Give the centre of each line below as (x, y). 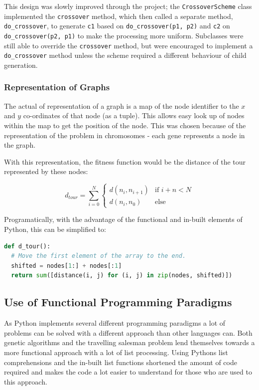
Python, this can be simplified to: (55, 229)
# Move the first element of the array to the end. (99, 256)
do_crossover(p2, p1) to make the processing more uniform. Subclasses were (124, 35)
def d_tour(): (27, 246)
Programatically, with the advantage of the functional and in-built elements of (123, 219)
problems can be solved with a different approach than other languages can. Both (128, 332)
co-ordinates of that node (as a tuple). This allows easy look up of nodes (134, 115)
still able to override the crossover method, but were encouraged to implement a (129, 45)
